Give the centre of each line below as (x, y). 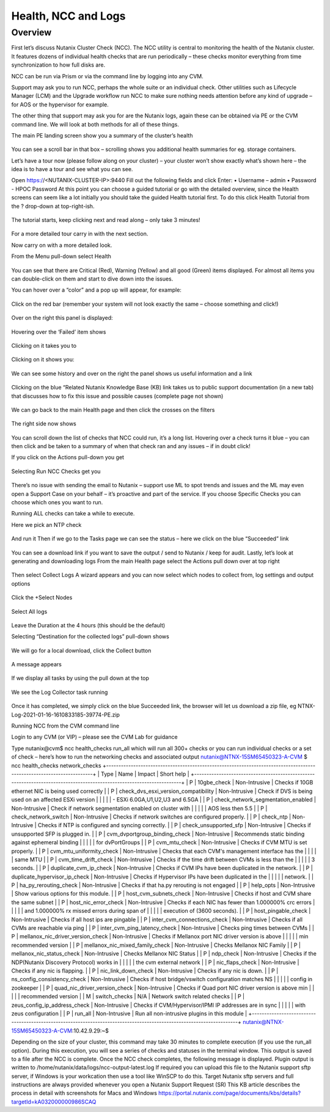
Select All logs (29, 611)
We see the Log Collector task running (60, 692)
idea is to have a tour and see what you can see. (72, 169)
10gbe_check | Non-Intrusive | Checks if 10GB (255, 782)
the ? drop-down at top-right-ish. (53, 206)
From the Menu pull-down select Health (61, 256)
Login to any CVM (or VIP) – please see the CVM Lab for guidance (94, 737)
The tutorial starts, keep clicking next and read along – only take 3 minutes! (106, 220)
